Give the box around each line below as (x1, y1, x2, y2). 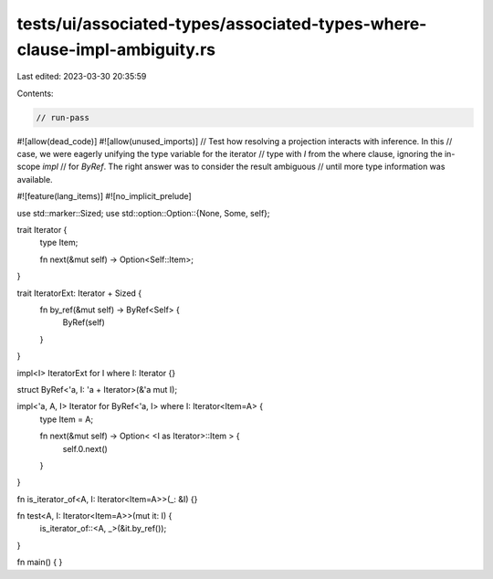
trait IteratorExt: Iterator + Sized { (16, 288, 142, 299)
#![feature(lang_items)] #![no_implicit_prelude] (16, 191, 192, 202)
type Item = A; (39, 414, 94, 425)
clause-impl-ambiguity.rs (16, 39, 216, 59)
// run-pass (36, 112, 90, 122)
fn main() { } (16, 557, 63, 568)
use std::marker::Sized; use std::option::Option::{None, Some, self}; (16, 207, 270, 218)
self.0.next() (62, 443, 109, 454)
